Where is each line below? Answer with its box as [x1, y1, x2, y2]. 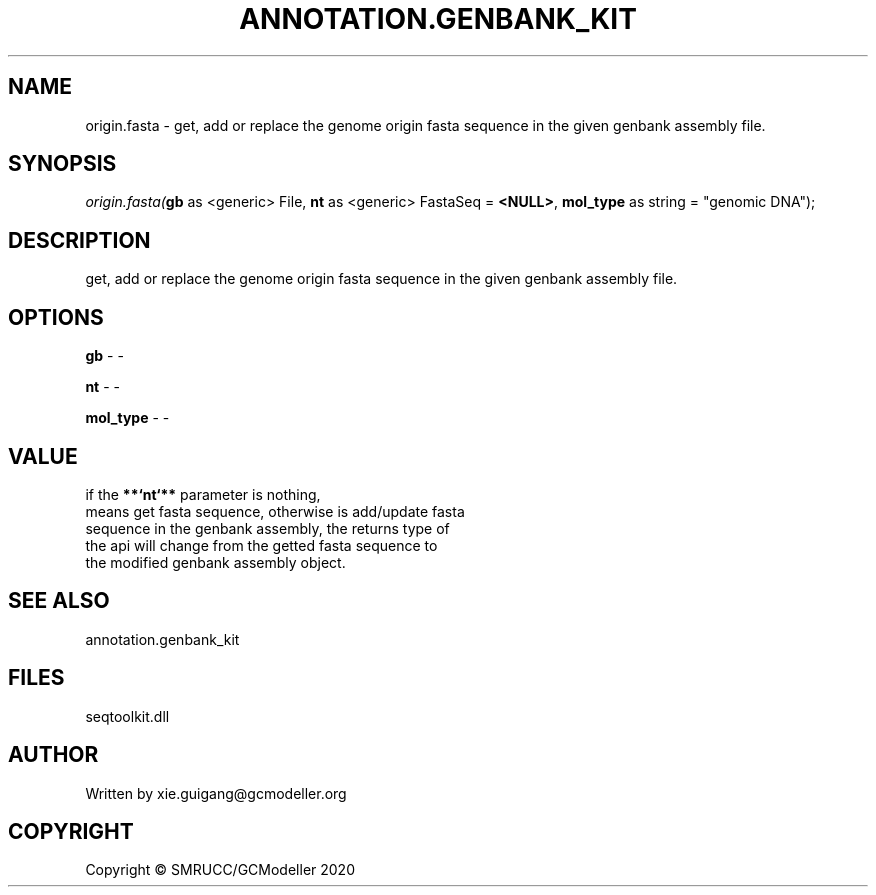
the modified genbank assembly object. [85, 553, 346, 571]
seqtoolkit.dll [85, 707, 170, 725]
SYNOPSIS [8, 151, 117, 177]
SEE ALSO [8, 588, 110, 614]
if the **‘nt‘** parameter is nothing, [85, 485, 321, 503]
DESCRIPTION [8, 227, 151, 253]
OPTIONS [8, 304, 104, 330]
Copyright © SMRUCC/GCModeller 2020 [85, 861, 355, 879]
